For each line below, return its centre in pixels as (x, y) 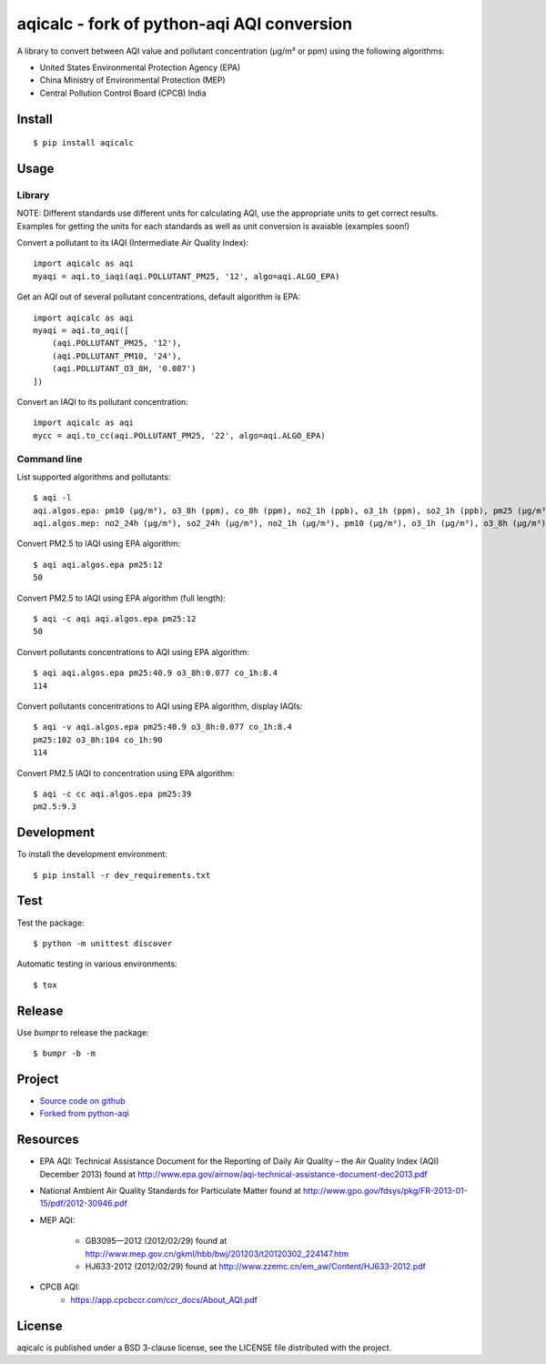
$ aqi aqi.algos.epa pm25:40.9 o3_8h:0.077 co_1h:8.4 (155, 673)
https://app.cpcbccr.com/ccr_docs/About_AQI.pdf (164, 1299)
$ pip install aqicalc (84, 143)
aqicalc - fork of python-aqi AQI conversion (185, 24)
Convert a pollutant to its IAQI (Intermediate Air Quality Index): (133, 243)
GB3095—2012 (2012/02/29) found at (156, 1241)
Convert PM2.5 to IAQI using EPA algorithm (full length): (121, 598)
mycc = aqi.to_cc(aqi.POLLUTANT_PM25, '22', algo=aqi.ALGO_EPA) (180, 435)
